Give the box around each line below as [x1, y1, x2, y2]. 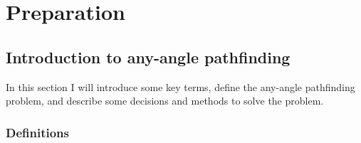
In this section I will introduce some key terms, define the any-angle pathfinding [6, 79, 355, 94]
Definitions [6, 123, 69, 141]
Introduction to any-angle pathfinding [6, 46, 291, 68]
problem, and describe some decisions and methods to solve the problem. [6, 93, 324, 108]
